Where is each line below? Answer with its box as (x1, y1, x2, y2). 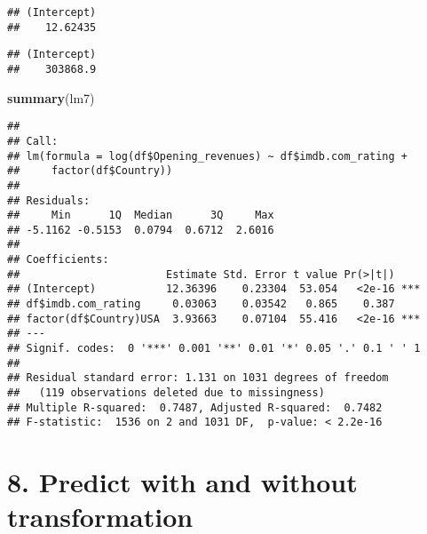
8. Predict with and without (7, 464, 358, 500)
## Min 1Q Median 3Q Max (7, 209, 274, 222)
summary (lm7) (7, 88, 95, 107)
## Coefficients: (7, 253, 109, 267)
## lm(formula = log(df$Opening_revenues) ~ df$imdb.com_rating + (7, 149, 408, 163)
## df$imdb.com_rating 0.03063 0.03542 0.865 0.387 (7, 298, 395, 311)
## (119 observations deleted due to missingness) (7, 387, 325, 400)
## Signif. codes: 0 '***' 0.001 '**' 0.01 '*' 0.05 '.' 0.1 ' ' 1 (7, 342, 421, 355)
